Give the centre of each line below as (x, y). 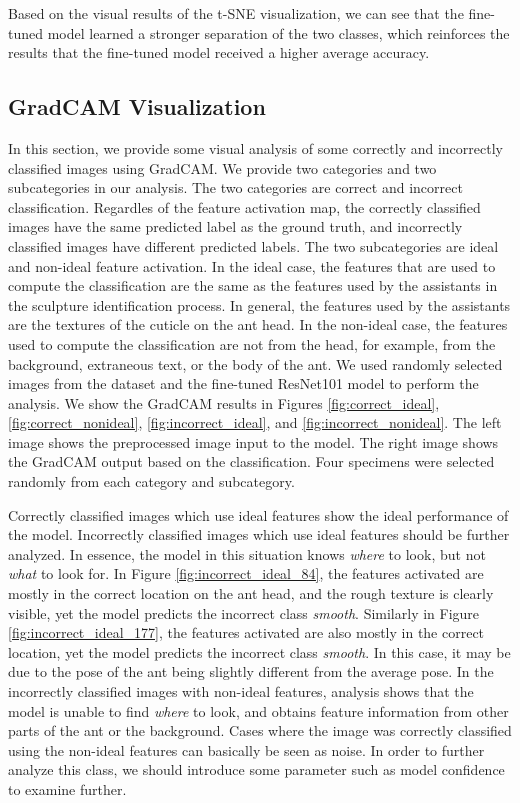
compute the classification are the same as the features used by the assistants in (253, 285)
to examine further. (67, 788)
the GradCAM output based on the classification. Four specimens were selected (251, 461)
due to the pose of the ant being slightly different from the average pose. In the (251, 671)
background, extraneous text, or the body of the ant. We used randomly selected (255, 363)
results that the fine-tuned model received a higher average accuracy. (219, 52)
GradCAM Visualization (137, 106)
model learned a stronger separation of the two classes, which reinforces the (278, 32)
